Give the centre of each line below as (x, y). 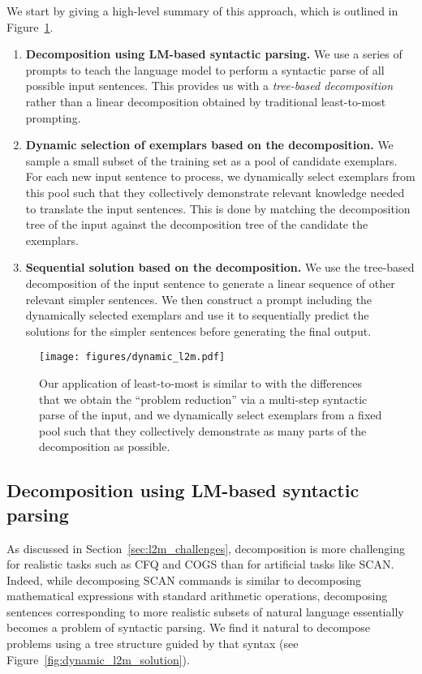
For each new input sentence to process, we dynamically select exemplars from (220, 176)
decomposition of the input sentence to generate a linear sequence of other (210, 283)
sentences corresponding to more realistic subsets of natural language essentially (205, 611)
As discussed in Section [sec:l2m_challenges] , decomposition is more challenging (206, 548)
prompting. (53, 117)
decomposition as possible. (105, 446)
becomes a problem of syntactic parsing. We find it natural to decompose (189, 627)
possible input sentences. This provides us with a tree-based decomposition (209, 86)
